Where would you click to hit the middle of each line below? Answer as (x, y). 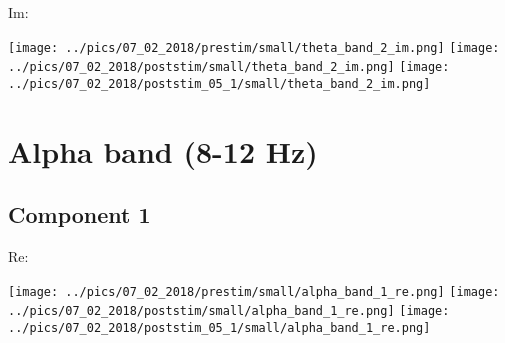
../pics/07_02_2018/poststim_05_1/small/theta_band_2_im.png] (219, 83)
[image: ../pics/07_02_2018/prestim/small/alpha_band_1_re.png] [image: (254, 291)
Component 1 (79, 214)
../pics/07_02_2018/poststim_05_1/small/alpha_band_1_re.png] (219, 328)
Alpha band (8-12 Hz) (163, 150)
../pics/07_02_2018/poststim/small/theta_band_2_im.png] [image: (229, 67)
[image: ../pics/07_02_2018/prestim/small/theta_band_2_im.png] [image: (254, 47)
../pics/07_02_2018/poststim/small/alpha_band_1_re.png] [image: (229, 311)
